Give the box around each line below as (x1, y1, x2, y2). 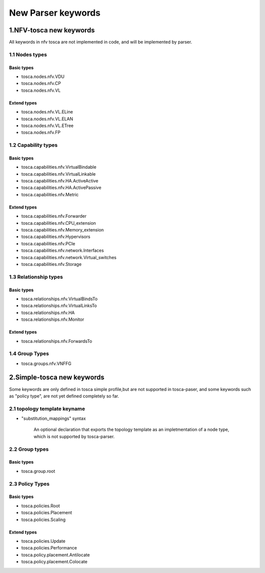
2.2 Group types (9, 445, 49, 452)
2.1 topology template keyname (9, 405, 85, 412)
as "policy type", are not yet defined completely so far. (9, 393, 119, 399)
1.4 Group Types (9, 350, 49, 357)
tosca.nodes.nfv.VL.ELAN (21, 116, 73, 122)
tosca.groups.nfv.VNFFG (21, 361, 72, 366)
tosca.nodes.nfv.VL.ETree (21, 123, 74, 129)
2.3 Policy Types (9, 480, 50, 487)
